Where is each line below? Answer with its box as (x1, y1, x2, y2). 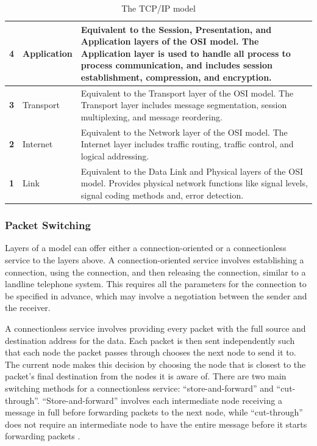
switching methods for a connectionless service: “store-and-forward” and (5, 381, 274, 394)
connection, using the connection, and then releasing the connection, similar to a (5, 265, 306, 278)
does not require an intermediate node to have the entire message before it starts (5, 417, 307, 430)
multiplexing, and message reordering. (80, 111, 223, 123)
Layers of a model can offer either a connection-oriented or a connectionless (5, 241, 287, 254)
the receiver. (5, 301, 51, 314)
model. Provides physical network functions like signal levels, (80, 177, 308, 189)
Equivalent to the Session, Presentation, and (80, 23, 272, 35)
